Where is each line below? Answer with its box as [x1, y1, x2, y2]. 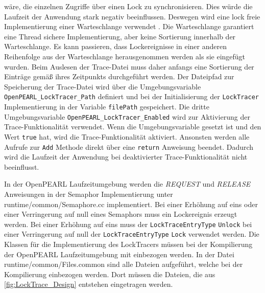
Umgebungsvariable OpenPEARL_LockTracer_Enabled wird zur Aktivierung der [4, 111, 250, 122]
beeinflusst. [4, 161, 39, 172]
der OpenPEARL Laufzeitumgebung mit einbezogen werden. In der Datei [4, 249, 234, 259]
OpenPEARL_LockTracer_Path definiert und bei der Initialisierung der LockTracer [4, 91, 259, 102]
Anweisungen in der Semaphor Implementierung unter [4, 189, 173, 199]
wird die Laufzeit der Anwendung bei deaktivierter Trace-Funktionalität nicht [4, 151, 248, 162]
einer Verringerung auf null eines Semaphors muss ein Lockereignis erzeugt [4, 209, 237, 219]
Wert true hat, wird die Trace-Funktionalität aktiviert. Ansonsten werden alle [4, 131, 250, 142]
